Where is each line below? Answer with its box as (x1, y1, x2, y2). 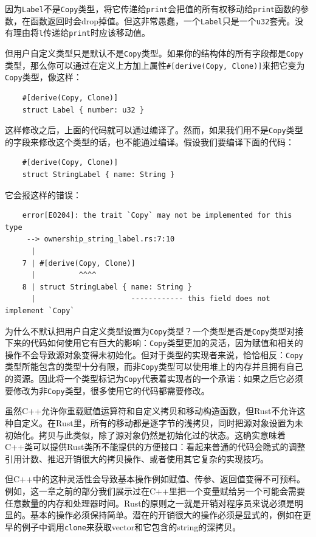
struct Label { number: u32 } (22, 105, 145, 114)
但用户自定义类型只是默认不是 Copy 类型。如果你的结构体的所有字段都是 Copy (5, 46, 304, 59)
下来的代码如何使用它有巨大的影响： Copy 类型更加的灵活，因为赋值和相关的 (5, 336, 303, 349)
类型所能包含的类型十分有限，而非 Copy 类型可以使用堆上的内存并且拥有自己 (5, 360, 303, 373)
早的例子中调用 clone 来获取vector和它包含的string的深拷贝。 (5, 520, 241, 533)
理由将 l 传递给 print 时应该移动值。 (13, 26, 150, 39)
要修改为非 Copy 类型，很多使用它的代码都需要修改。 (5, 384, 210, 397)
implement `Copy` (5, 306, 75, 315)
